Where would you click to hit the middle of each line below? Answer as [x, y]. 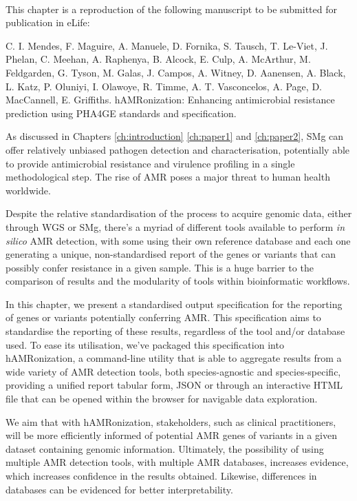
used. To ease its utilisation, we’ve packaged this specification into [145, 344]
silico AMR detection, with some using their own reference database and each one [178, 240]
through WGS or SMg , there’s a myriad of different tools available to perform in [175, 226]
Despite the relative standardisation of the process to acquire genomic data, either [179, 213]
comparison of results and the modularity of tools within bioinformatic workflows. [178, 281]
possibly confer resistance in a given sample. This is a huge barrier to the [160, 267]
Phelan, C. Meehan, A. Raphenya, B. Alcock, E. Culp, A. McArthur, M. [158, 59]
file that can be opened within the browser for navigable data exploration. [162, 399]
